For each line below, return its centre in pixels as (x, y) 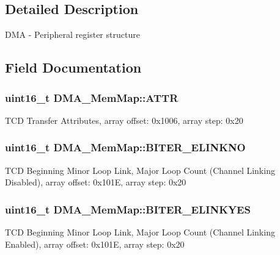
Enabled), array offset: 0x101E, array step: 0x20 (95, 244)
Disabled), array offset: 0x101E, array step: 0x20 (96, 182)
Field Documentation (73, 67)
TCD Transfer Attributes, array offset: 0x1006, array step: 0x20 (124, 120)
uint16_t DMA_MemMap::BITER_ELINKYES (128, 209)
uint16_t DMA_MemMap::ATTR (92, 97)
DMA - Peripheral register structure (72, 34)
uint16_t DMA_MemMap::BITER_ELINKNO (125, 147)
